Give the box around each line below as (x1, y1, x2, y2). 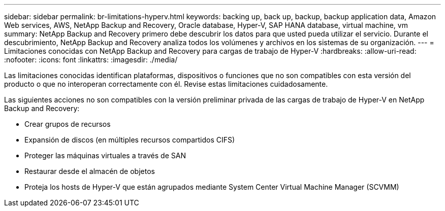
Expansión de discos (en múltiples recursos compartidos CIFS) (24, 135, 235, 144)
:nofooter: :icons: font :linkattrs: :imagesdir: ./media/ (4, 55, 178, 64)
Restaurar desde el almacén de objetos (24, 167, 155, 175)
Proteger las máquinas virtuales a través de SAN (24, 151, 186, 160)
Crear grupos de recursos (24, 120, 111, 128)
